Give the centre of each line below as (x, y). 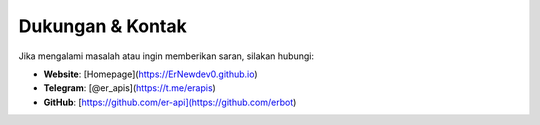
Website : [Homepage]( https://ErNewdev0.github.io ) (151, 74)
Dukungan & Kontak (102, 26)
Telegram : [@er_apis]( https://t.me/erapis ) (130, 88)
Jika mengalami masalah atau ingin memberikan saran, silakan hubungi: (166, 56)
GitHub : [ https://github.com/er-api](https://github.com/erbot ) (170, 102)
